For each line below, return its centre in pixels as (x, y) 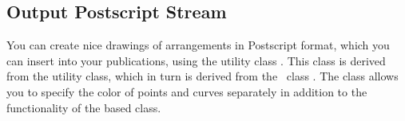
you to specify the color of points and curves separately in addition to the (187, 91)
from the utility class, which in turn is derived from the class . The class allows (202, 76)
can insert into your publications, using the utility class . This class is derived (196, 60)
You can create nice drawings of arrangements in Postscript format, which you (198, 45)
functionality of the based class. (84, 107)
